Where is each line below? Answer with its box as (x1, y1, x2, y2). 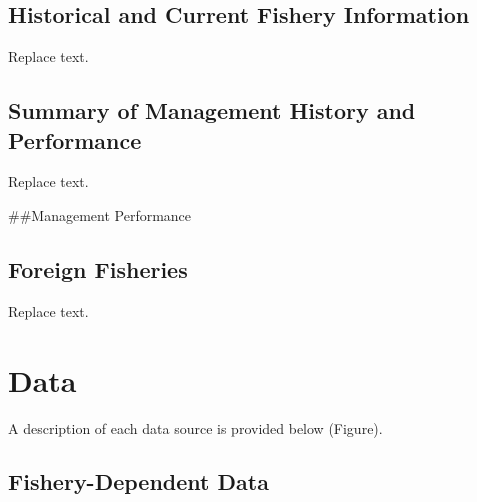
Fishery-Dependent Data (8, 466, 269, 497)
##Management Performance (8, 204, 192, 225)
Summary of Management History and (8, 95, 416, 126)
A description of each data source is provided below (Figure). (8, 417, 383, 438)
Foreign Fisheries (8, 253, 188, 284)
